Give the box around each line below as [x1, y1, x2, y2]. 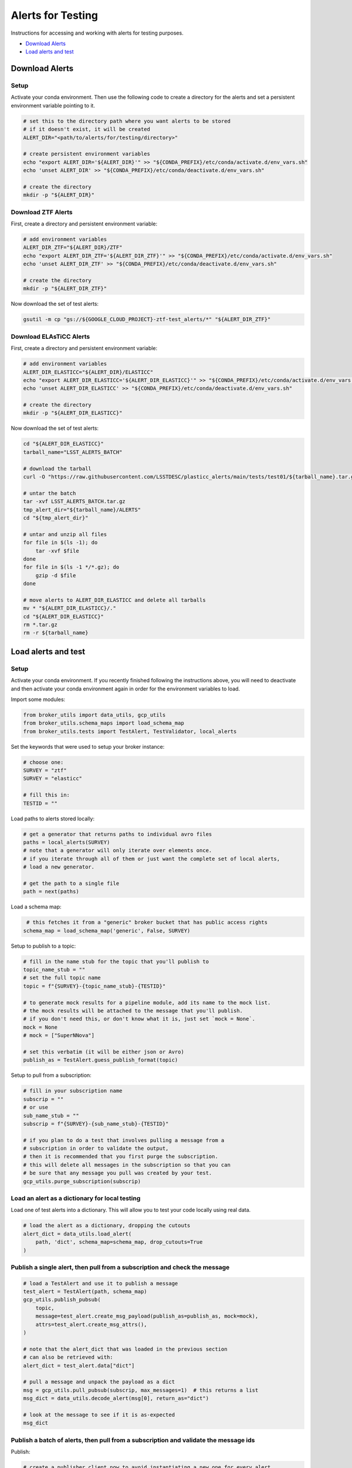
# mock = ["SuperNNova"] [23, 1032, 95, 1039]
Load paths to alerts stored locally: [11, 815, 95, 822]
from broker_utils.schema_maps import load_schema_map [23, 720, 184, 726]
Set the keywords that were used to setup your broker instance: [11, 743, 165, 750]
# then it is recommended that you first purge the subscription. [23, 1153, 218, 1160]
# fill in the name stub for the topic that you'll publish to [23, 958, 209, 965]
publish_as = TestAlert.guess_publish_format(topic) [23, 1057, 178, 1063]
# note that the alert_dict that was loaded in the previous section [23, 1345, 228, 1352]
